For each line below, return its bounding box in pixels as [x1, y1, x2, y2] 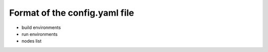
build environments [21, 25, 61, 30]
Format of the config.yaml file [9, 7, 134, 18]
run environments [21, 31, 58, 37]
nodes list [21, 38, 42, 44]
